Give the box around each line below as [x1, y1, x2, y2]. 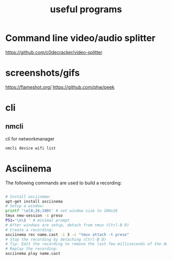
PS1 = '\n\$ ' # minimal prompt [5, 218, 70, 223]
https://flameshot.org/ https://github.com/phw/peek [5, 84, 115, 90]
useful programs [50, 4, 122, 15]
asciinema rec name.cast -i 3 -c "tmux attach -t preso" [5, 232, 130, 237]
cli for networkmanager [5, 135, 55, 141]
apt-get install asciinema [5, 199, 63, 204]
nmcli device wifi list [5, 146, 56, 151]
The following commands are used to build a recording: [5, 180, 122, 186]
